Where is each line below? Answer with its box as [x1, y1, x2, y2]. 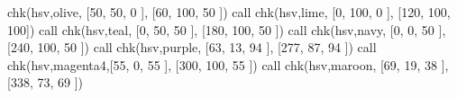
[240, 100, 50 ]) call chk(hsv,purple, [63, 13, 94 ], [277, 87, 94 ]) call [7, 38, 377, 57]
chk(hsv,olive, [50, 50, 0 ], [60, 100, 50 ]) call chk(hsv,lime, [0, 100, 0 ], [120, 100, [7, 3, 451, 21]
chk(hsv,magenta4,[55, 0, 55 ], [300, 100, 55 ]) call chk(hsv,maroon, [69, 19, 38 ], [7, 55, 449, 74]
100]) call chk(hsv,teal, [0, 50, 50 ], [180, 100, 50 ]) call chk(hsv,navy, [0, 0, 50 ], [7, 20, 446, 39]
